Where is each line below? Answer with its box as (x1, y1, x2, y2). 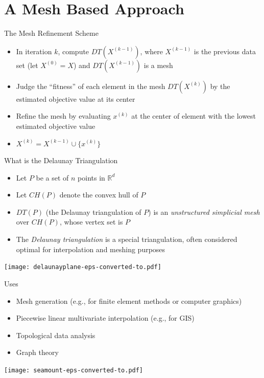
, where (140, 46, 163, 56)
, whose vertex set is (59, 216, 123, 227)
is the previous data (194, 46, 256, 56)
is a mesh (143, 59, 173, 70)
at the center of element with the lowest (131, 110, 256, 121)
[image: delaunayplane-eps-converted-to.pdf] (4, 263, 161, 271)
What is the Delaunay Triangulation (4, 155, 118, 166)
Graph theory (16, 347, 59, 358)
